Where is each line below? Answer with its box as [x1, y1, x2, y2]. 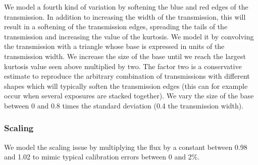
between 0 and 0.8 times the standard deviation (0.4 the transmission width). [4, 100, 244, 111]
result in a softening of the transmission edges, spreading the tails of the [4, 21, 228, 32]
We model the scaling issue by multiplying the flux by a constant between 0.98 [4, 141, 247, 152]
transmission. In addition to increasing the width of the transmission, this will [4, 11, 246, 22]
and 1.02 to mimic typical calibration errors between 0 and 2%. [4, 151, 200, 162]
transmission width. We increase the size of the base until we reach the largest [4, 50, 246, 61]
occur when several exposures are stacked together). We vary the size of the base [4, 90, 254, 101]
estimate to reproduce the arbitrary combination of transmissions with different [4, 71, 250, 81]
